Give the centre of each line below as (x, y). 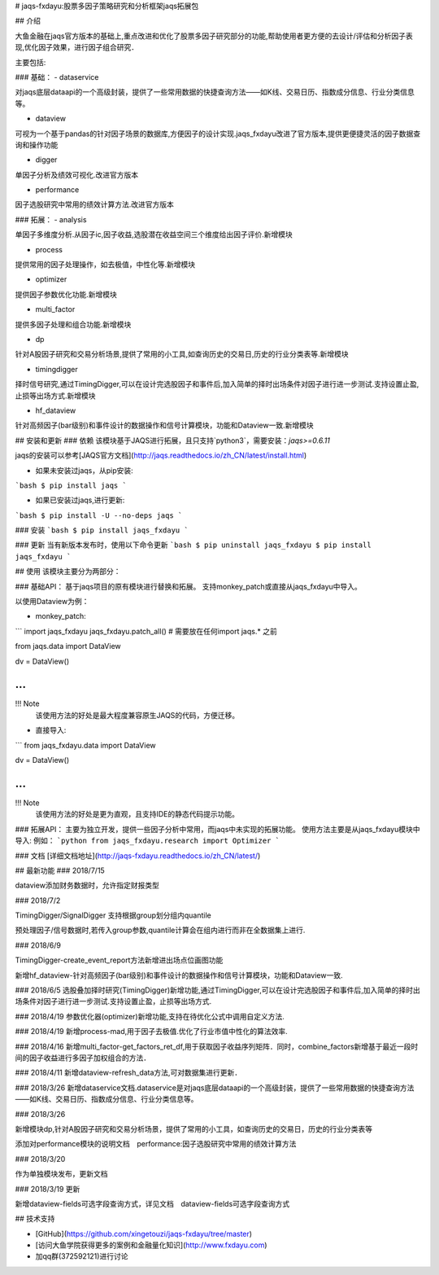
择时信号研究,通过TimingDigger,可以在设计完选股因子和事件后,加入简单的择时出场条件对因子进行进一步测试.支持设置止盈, (217, 384)
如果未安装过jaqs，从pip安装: (84, 470)
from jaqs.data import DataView (68, 646)
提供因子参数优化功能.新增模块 (66, 294)
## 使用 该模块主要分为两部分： (68, 572)
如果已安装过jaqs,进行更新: (80, 500)
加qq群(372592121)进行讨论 (82, 1256)
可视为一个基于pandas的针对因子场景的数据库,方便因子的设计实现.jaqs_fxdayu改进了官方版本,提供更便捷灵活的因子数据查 (218, 134)
